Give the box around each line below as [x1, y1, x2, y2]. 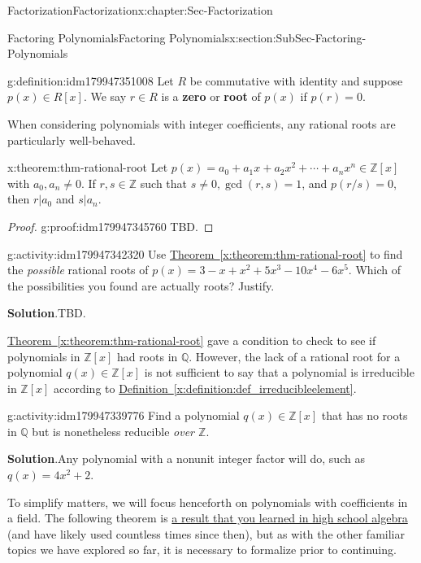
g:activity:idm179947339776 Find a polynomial [7, 407, 240, 424]
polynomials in [7, 347, 80, 364]
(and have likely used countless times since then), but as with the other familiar [7, 525, 405, 542]
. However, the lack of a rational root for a [189, 347, 401, 364]
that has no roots [321, 407, 408, 424]
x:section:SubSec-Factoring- [229, 28, 367, 46]
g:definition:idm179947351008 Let [7, 72, 174, 89]
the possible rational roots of [7, 261, 149, 278]
